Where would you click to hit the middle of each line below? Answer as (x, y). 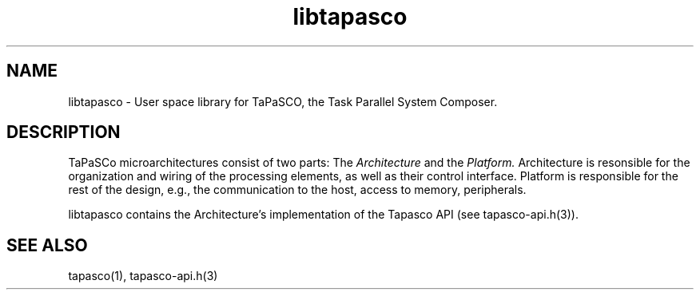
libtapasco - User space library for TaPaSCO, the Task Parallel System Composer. (283, 101)
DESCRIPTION (64, 132)
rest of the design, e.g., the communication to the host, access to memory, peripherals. (297, 190)
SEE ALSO (47, 245)
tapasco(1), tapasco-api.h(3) (143, 276)
